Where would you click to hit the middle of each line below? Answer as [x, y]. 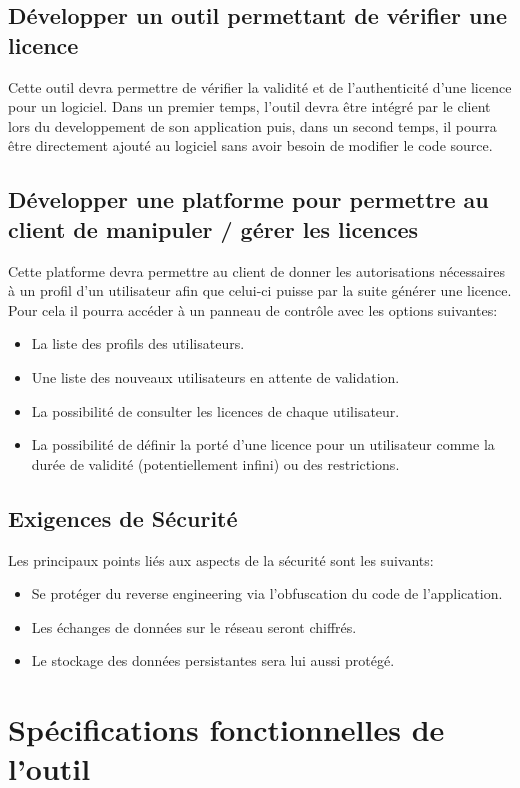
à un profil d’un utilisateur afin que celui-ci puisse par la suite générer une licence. [260, 290]
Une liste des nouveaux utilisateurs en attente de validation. [215, 376]
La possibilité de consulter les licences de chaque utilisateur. [215, 410]
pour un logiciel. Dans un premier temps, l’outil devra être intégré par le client [249, 106]
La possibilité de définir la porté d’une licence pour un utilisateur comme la [263, 444]
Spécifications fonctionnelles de [226, 729]
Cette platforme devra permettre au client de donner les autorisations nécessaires [256, 270]
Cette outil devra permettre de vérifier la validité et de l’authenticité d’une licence [260, 86]
